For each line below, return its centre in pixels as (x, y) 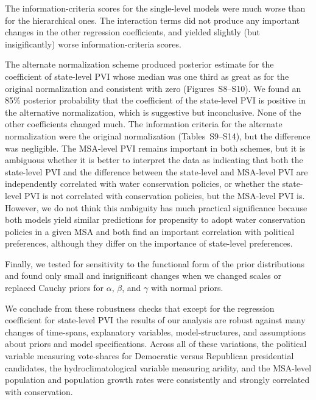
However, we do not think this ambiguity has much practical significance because (156, 207)
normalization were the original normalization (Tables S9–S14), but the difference (158, 135)
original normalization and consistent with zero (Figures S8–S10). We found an (153, 88)
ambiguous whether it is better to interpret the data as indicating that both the (154, 160)
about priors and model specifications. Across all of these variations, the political (156, 344)
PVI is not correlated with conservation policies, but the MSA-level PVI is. (164, 195)
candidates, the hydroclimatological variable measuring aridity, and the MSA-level (158, 367)
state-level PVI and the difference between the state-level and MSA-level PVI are (156, 171)
